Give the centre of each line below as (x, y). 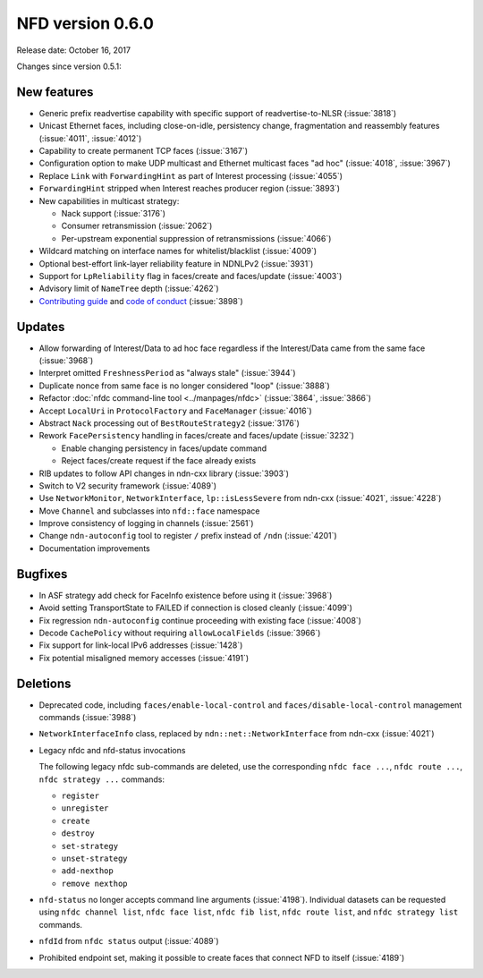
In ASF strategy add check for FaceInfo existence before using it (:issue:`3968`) (186, 595)
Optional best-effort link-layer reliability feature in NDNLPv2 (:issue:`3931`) (176, 263)
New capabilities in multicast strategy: (109, 200)
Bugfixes (42, 574)
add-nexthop (87, 871)
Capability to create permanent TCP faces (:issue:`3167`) (144, 151)
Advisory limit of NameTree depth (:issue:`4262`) (129, 289)
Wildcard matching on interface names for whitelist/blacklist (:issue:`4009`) (178, 251)
